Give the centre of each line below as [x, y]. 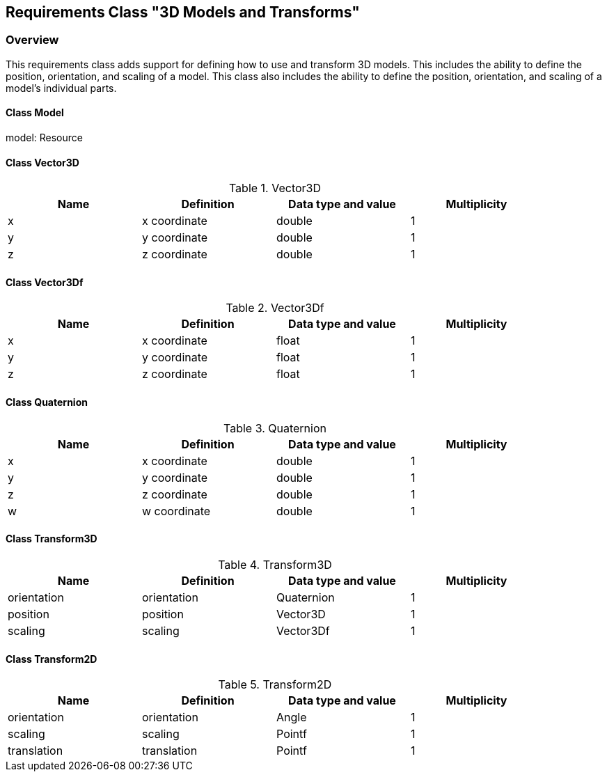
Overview [32, 40]
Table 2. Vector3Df [275, 308]
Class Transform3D [52, 539]
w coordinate [176, 511]
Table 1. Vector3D [275, 188]
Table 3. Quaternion [275, 428]
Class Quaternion [47, 402]
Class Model [35, 113]
